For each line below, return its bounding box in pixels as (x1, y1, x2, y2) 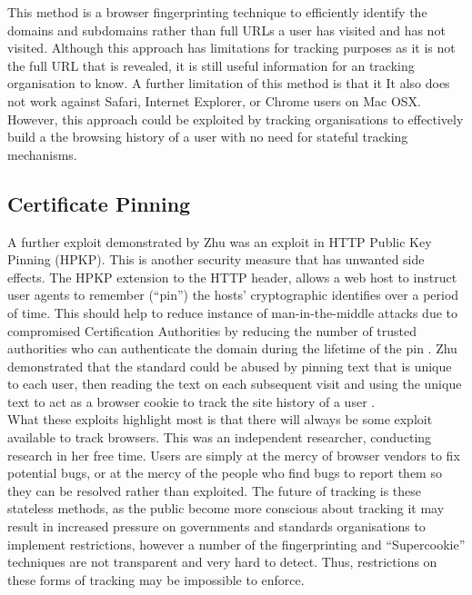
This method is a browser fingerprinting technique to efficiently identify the (7, 3, 427, 21)
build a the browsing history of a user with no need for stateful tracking (7, 127, 408, 146)
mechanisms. (7, 144, 77, 164)
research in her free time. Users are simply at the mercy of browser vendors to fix (7, 445, 460, 464)
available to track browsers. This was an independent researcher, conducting (7, 428, 432, 447)
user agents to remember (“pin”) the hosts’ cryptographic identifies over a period (7, 285, 459, 304)
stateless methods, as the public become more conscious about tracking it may (7, 499, 445, 518)
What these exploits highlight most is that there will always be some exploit (7, 410, 433, 429)
